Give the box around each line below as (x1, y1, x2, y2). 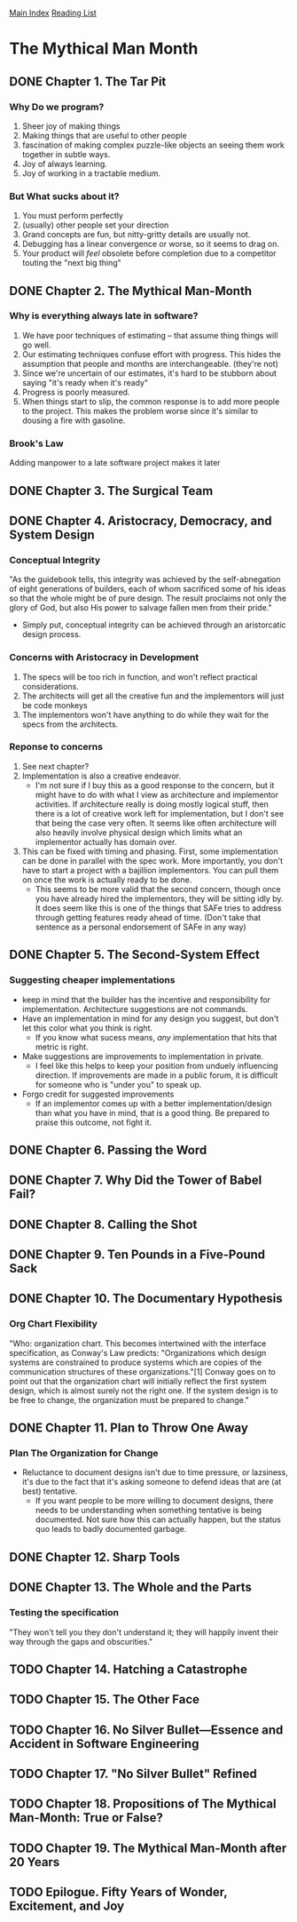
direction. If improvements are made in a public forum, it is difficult (35, 1070, 278, 1081)
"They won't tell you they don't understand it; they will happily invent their (9, 1626, 279, 1638)
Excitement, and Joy (9, 1899, 125, 1914)
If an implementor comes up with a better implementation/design (35, 1097, 272, 1109)
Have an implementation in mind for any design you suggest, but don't (21, 1013, 279, 1024)
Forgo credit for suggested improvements (21, 1089, 175, 1099)
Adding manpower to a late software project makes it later (9, 458, 221, 468)
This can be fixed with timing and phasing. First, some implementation (21, 846, 278, 857)
